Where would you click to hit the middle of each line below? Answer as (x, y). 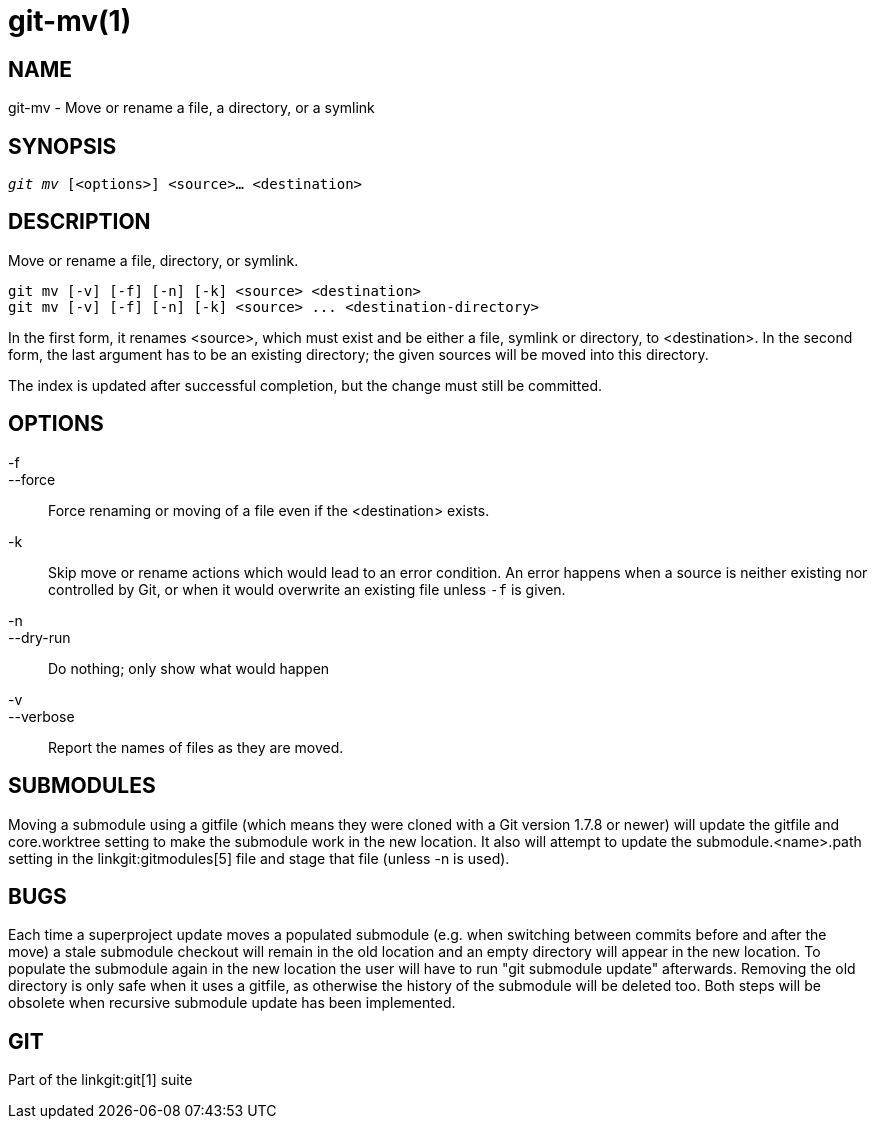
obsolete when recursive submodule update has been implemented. (232, 1003)
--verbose (41, 716)
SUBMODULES (82, 786)
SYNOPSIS (62, 146)
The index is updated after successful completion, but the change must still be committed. (305, 385)
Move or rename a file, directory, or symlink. (153, 260)
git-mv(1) (70, 21)
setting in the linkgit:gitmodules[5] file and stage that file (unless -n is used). (259, 858)
